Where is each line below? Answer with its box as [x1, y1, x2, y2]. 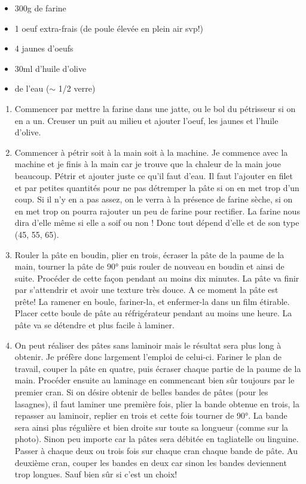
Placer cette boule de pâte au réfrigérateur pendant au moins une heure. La [14, 307, 292, 319]
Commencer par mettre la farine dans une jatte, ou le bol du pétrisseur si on [14, 102, 296, 114]
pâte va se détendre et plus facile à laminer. [14, 319, 175, 331]
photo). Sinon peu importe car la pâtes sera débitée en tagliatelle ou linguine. [14, 432, 299, 445]
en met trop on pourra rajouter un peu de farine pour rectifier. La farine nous [14, 204, 300, 217]
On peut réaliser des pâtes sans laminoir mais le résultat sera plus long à [14, 338, 281, 351]
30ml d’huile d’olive [14, 62, 87, 74]
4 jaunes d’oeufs [14, 42, 74, 55]
